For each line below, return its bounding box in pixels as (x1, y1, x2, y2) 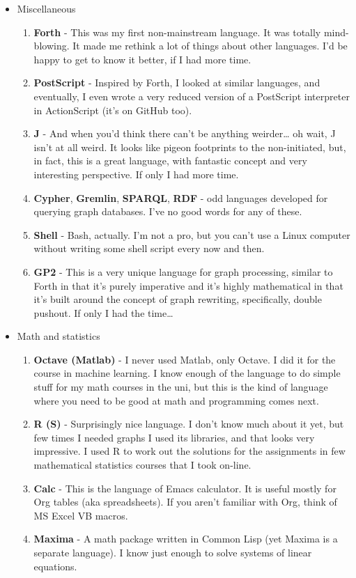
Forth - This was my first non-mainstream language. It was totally (33, 24, 321, 39)
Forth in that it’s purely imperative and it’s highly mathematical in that (33, 278, 343, 292)
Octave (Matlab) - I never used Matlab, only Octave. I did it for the (33, 352, 336, 366)
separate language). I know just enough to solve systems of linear (33, 545, 312, 559)
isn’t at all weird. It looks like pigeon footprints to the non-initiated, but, (33, 139, 346, 154)
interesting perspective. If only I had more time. (33, 166, 239, 181)
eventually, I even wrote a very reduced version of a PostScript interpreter (33, 88, 350, 103)
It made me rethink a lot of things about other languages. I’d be (72, 38, 348, 53)
